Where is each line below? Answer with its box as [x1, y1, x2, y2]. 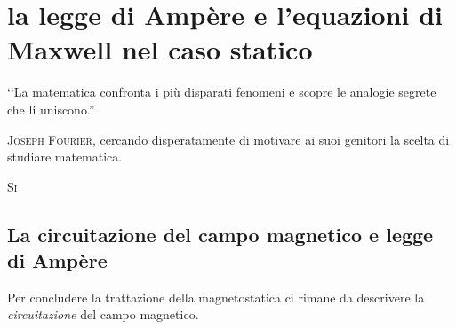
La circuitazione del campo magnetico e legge [7, 220, 434, 247]
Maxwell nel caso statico [7, 31, 313, 67]
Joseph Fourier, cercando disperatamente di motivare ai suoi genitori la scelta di [7, 129, 450, 148]
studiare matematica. [7, 147, 123, 166]
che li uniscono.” [7, 99, 95, 118]
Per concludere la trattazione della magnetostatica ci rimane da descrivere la [7, 287, 425, 306]
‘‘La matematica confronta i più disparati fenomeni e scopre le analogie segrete [7, 82, 436, 101]
